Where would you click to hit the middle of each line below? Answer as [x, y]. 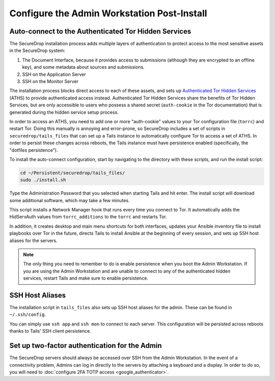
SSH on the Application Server [54, 74]
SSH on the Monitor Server [50, 81]
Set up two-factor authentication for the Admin [86, 346]
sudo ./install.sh [43, 180]
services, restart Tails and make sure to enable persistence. [86, 278]
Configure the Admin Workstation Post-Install [108, 13]
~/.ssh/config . [28, 315]
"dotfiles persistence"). [34, 150]
